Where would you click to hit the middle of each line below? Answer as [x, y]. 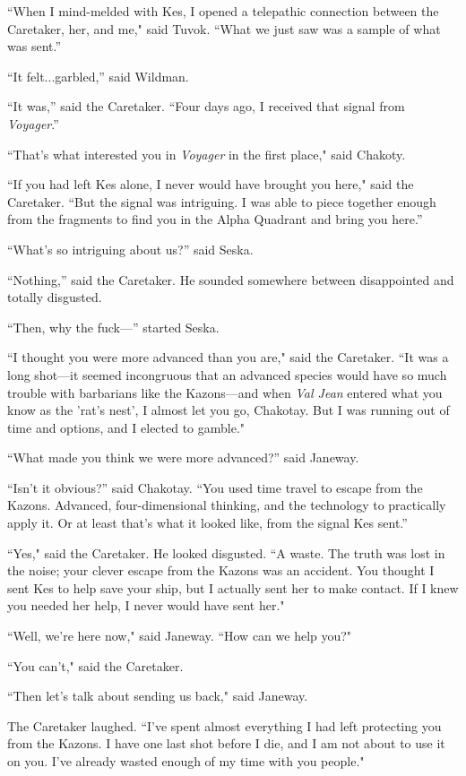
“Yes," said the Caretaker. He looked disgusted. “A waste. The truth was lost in [226, 552]
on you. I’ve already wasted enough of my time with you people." [186, 761]
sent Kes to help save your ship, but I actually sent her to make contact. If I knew [233, 587]
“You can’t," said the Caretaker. [95, 665]
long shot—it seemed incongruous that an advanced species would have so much [227, 374]
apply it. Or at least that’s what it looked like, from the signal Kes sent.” [207, 523]
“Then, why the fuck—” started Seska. [113, 327]
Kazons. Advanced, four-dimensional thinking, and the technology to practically [227, 505]
